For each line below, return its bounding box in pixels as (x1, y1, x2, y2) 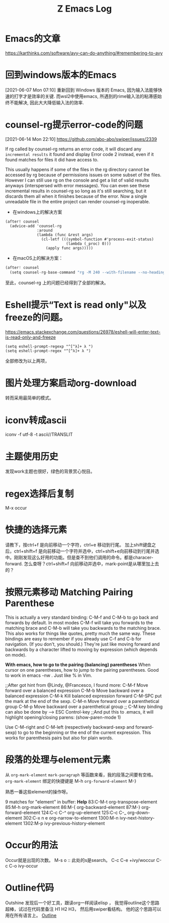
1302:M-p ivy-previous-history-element (23, 821, 105, 827)
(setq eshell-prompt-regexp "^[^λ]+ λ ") (5, 344, 94, 349)
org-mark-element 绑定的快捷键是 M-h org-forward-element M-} (5, 778, 137, 784)
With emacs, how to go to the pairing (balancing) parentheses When (5, 662, 151, 668)
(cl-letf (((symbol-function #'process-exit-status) (41, 237, 154, 242)
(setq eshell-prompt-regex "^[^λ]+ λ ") (5, 348, 92, 353)
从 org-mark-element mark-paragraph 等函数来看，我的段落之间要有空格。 (5, 772, 156, 778)
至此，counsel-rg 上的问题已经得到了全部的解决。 (5, 280, 109, 286)
